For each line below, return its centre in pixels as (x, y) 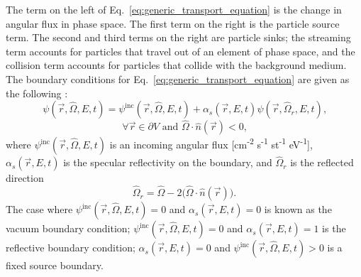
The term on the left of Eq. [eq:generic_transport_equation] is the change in (174, 9)
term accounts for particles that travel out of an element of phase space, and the (180, 51)
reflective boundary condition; (71, 248)
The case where (39, 209)
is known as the (298, 209)
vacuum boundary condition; (68, 228)
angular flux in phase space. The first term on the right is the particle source (173, 23)
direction (25, 178)
